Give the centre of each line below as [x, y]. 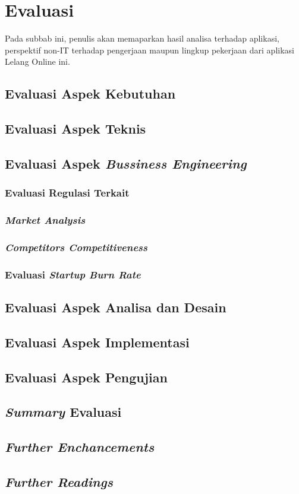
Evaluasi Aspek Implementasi [97, 342]
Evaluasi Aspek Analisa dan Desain [116, 307]
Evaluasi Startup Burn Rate [73, 274]
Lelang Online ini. [37, 61]
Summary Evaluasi [63, 412]
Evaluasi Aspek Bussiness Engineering [126, 163]
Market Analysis [45, 220]
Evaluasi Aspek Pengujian [86, 377]
